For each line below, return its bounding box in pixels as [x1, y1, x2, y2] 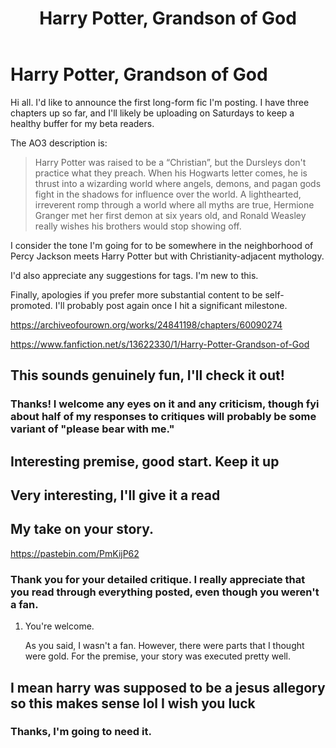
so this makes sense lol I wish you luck [10, 695, 256, 712]
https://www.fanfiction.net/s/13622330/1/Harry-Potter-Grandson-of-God [10, 338, 310, 350]
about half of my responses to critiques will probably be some [10, 410, 317, 424]
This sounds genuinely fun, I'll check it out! [10, 367, 285, 384]
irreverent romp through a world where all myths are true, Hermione [34, 198, 315, 211]
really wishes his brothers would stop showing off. [34, 220, 242, 232]
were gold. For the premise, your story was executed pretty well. [24, 650, 292, 662]
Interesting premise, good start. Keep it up [10, 453, 280, 470]
